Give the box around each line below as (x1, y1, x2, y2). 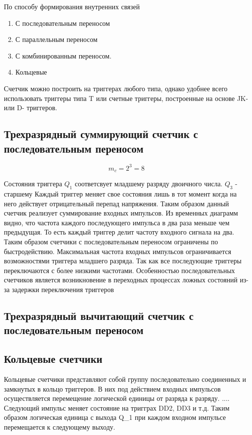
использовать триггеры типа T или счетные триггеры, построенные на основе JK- (4, 93, 248, 103)
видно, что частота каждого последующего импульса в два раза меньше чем (4, 217, 230, 227)
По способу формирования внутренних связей (4, 1, 140, 11)
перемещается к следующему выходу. (4, 421, 115, 432)
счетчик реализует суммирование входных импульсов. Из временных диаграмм (4, 208, 238, 218)
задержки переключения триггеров (12, 284, 114, 295)
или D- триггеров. (4, 102, 57, 113)
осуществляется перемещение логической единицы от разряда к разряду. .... (4, 393, 230, 403)
